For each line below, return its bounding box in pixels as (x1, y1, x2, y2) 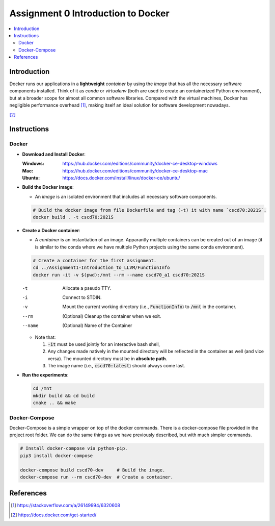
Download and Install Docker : (22, 151, 86, 157)
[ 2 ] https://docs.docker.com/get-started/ (11, 512, 97, 518)
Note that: (35, 334, 56, 340)
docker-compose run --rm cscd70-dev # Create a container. (20, 474, 174, 480)
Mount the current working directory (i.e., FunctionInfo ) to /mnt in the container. (62, 304, 237, 310)
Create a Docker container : (22, 228, 80, 234)
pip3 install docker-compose (20, 453, 93, 459)
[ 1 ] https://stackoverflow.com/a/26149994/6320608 (11, 503, 121, 509)
